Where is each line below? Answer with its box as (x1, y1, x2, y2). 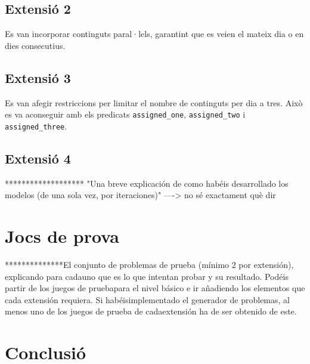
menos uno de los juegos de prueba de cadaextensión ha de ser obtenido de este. (5, 305, 297, 317)
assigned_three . (5, 119, 67, 132)
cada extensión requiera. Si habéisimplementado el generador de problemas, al (5, 293, 290, 306)
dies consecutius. (5, 39, 66, 51)
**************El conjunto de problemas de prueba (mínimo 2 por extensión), (5, 258, 294, 271)
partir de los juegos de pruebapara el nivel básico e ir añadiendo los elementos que (5, 282, 305, 294)
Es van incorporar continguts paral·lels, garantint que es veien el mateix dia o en (5, 27, 304, 40)
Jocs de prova (5, 224, 119, 248)
